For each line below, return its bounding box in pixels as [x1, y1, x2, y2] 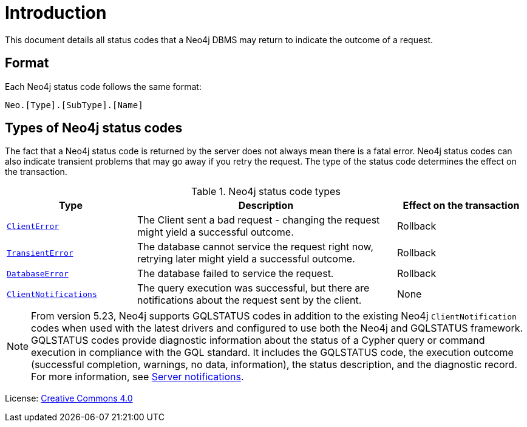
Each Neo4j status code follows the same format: [5, 81, 202, 92]
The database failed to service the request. [137, 267, 334, 280]
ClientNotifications [7, 289, 97, 299]
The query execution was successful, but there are [137, 282, 370, 295]
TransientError [7, 248, 73, 258]
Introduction [5, 2, 107, 23]
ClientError [7, 221, 59, 231]
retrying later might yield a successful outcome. [137, 253, 355, 265]
